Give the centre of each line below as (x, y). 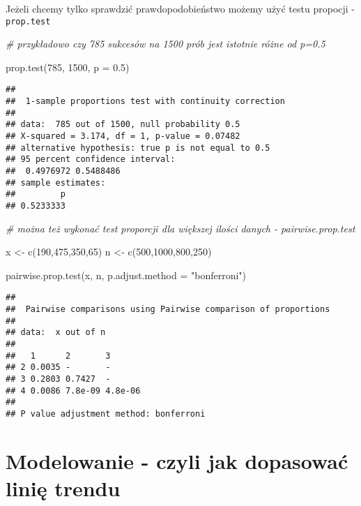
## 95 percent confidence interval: (91, 159)
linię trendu (63, 488)
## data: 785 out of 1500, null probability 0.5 (123, 125)
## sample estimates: (56, 183)
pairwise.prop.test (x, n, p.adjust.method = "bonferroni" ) (126, 275)
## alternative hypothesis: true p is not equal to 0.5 (138, 148)
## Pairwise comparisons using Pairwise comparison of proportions (168, 310)
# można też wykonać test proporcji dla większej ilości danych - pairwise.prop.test (180, 228)
